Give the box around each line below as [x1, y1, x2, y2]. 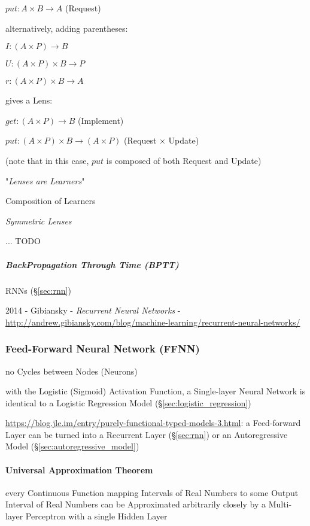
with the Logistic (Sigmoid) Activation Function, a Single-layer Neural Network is [5, 385, 306, 397]
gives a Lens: [5, 94, 53, 107]
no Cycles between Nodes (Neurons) [5, 364, 138, 377]
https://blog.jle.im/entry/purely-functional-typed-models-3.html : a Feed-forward [5, 416, 301, 429]
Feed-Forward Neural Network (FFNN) [5, 341, 200, 356]
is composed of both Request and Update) [106, 154, 262, 166]
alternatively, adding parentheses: [5, 22, 128, 34]
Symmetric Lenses [5, 214, 72, 227]
